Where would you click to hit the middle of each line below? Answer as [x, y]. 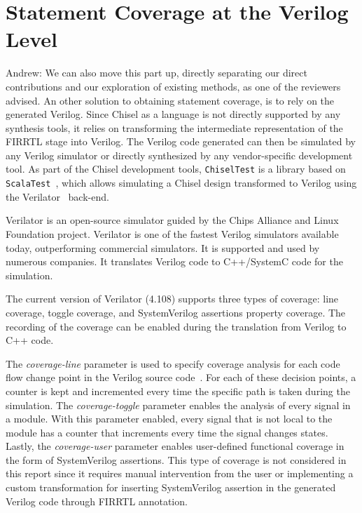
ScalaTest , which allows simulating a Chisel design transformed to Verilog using [181, 183]
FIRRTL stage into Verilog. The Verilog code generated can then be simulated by [181, 141]
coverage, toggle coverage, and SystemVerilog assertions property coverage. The [176, 312]
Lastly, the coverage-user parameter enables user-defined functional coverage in [175, 446]
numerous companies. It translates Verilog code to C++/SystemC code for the [174, 261]
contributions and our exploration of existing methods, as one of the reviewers [173, 86]
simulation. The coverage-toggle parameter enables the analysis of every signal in [178, 405]
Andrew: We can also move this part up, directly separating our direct [156, 73]
